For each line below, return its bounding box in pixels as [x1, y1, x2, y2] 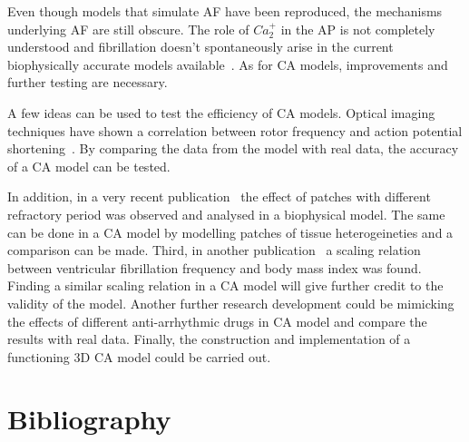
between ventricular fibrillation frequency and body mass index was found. [7, 258, 422, 277]
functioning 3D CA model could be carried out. [7, 347, 271, 366]
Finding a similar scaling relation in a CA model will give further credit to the [7, 276, 444, 295]
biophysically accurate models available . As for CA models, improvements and [7, 54, 448, 74]
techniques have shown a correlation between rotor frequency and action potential [7, 121, 463, 140]
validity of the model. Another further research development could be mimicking [7, 293, 454, 312]
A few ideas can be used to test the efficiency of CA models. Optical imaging [7, 103, 435, 122]
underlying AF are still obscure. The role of [7, 19, 249, 38]
